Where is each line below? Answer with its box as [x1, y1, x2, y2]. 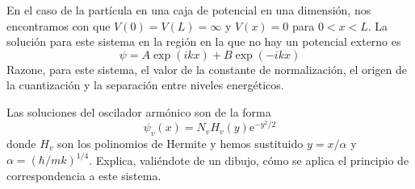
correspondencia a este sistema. [6, 166, 161, 183]
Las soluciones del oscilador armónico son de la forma [6, 103, 271, 120]
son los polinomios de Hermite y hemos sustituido [57, 134, 304, 151]
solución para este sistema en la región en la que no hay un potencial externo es [6, 33, 401, 50]
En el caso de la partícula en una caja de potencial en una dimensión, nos [6, 2, 371, 18]
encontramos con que [6, 17, 111, 34]
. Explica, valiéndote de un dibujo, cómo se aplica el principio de [89, 151, 409, 168]
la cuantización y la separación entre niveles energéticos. [6, 76, 284, 93]
